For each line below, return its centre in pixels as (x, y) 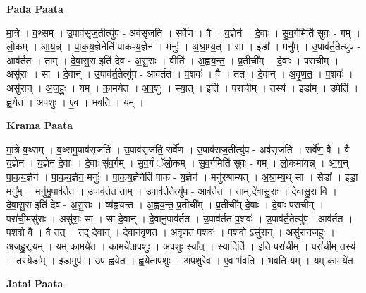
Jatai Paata (35, 283)
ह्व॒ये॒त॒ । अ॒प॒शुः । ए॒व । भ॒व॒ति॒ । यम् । (75, 101)
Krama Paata (39, 125)
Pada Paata (35, 8)
